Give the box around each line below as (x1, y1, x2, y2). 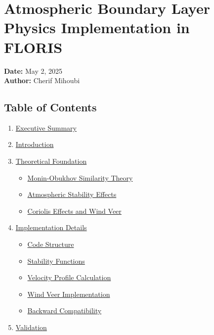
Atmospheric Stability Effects (27, 189, 117, 199)
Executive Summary (15, 122, 77, 133)
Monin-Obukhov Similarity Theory (27, 172, 133, 183)
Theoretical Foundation (15, 156, 87, 166)
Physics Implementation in (4, 17, 190, 38)
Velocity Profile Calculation (27, 272, 111, 283)
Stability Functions (27, 255, 85, 266)
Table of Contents (4, 99, 97, 115)
